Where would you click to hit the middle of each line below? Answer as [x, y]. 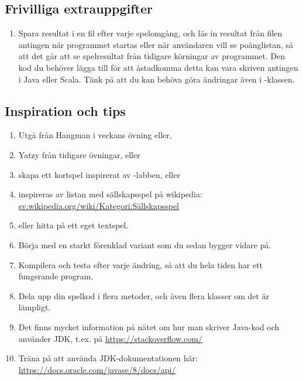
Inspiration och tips [65, 110]
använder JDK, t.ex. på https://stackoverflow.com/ [110, 338]
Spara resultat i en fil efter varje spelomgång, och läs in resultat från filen [150, 33]
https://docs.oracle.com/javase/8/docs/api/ [97, 369]
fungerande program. [56, 276]
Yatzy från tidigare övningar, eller [79, 154]
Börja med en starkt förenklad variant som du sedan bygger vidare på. [145, 244]
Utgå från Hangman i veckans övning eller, [95, 135]
